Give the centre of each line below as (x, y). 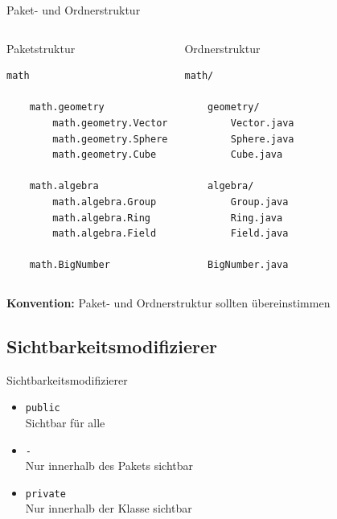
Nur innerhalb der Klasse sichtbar (109, 508)
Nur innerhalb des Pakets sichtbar (109, 465)
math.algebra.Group (105, 202)
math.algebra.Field (105, 234)
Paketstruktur (41, 48)
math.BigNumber (70, 265)
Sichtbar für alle (65, 422)
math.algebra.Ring (101, 218)
